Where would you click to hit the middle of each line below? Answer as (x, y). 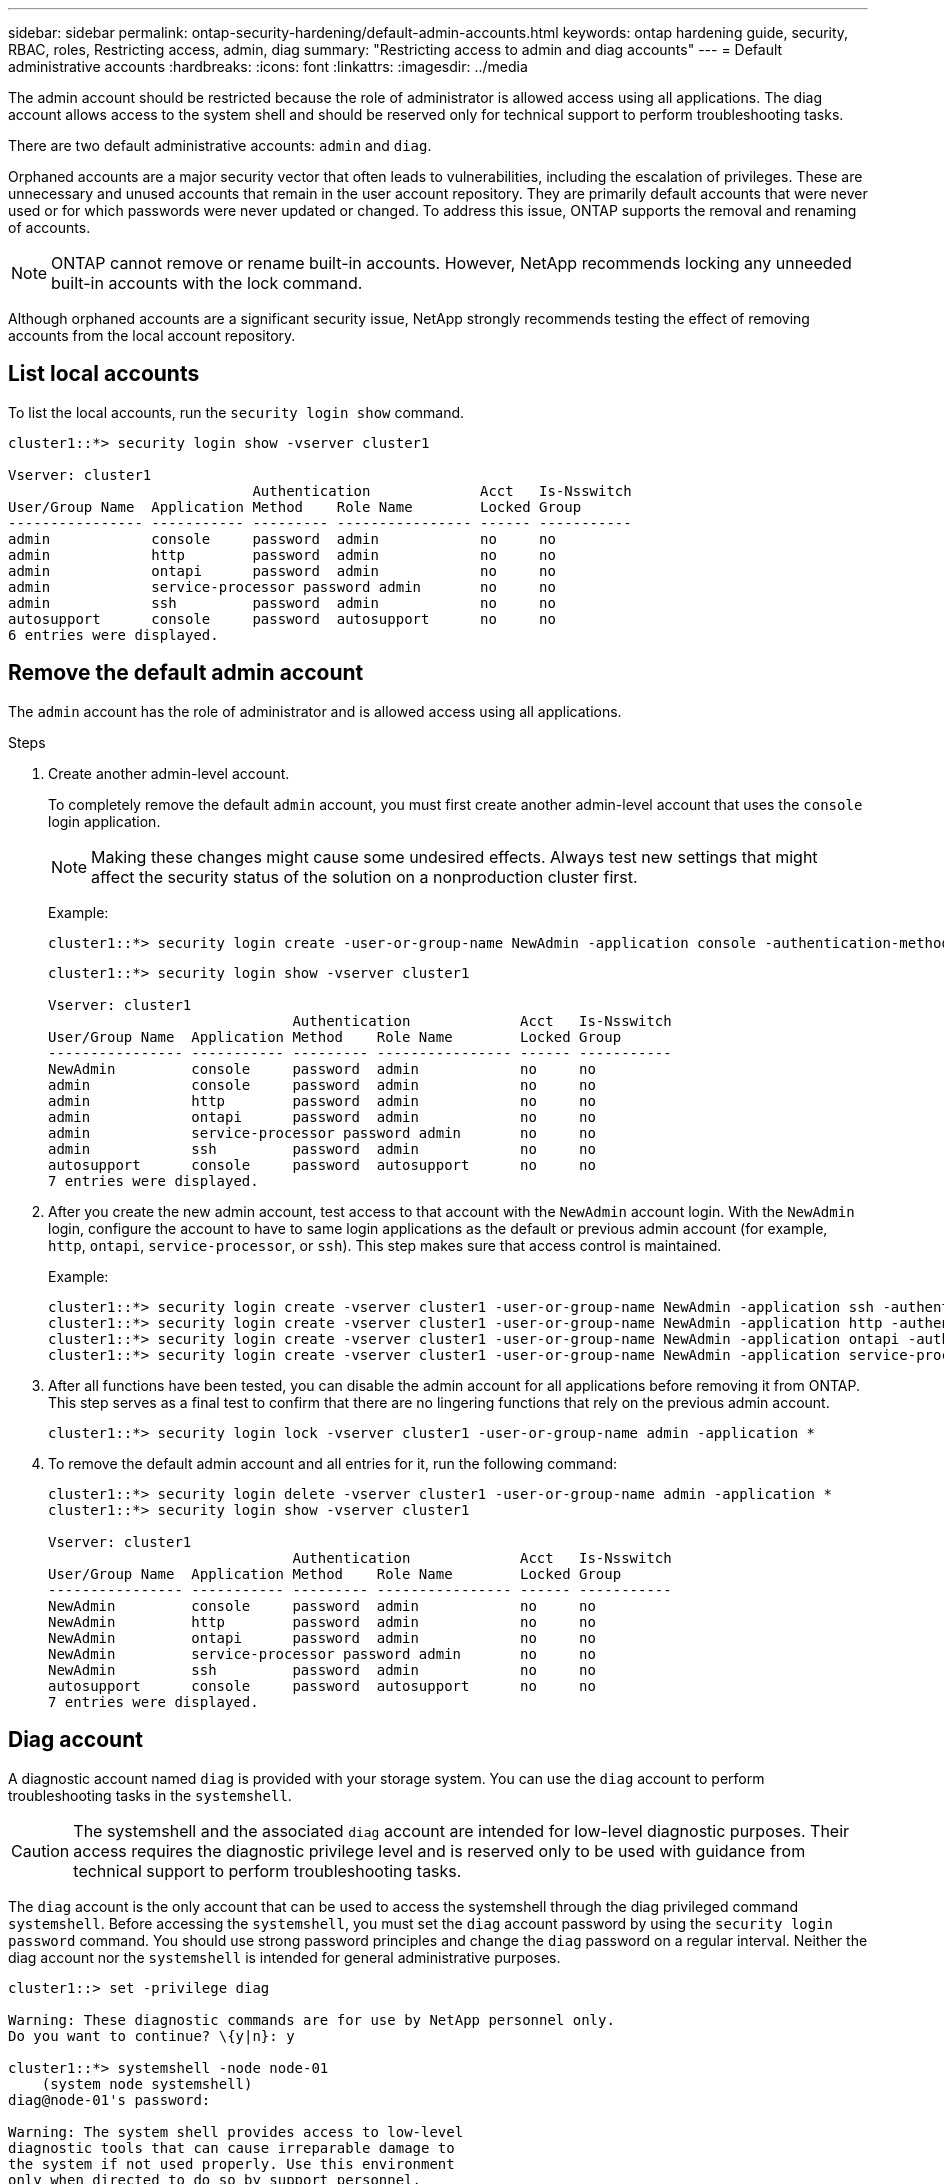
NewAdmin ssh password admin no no (322, 1669)
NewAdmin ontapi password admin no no (322, 1637)
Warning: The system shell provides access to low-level (236, 2131)
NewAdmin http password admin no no (322, 1621)
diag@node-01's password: (109, 2099)
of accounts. (49, 227)
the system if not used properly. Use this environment (231, 2163)
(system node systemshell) (147, 2083)
